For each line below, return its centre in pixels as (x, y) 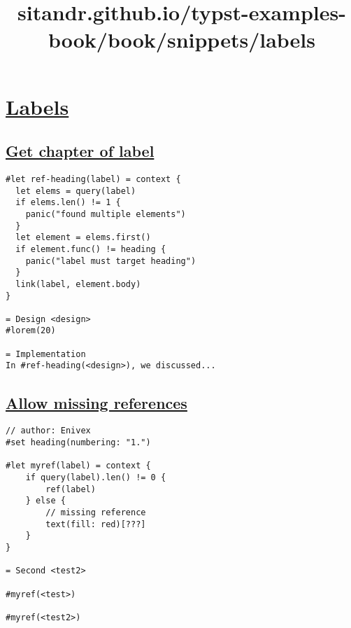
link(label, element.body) (78, 284)
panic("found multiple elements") (106, 214)
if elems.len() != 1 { (68, 203)
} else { (45, 501)
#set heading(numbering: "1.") (78, 442)
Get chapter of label (80, 151)
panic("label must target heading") (111, 261)
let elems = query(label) (76, 191)
